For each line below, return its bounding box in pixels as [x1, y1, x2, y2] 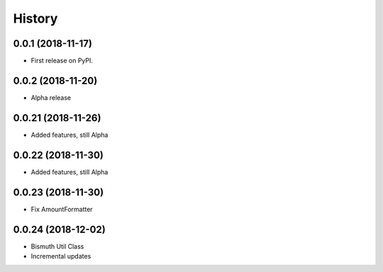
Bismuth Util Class [30, 242, 84, 251]
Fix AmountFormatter [30, 205, 93, 213]
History [13, 11, 58, 26]
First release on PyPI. [30, 57, 94, 65]
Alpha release [30, 93, 72, 102]
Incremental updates [30, 251, 91, 260]
